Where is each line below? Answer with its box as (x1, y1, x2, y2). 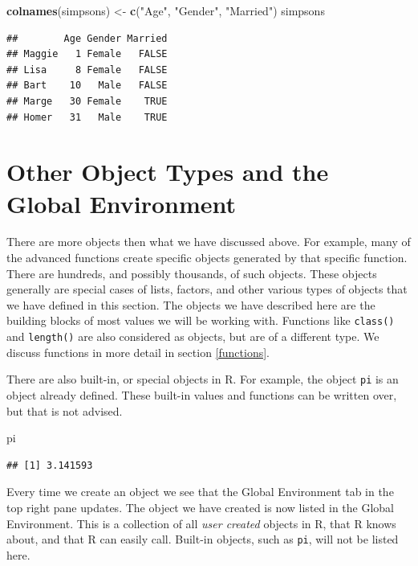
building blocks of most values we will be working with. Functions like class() (6, 312, 395, 329)
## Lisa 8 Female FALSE (6, 64, 168, 76)
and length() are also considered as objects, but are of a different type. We (6, 328, 379, 345)
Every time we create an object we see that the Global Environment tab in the (6, 483, 394, 500)
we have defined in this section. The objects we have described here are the (6, 296, 375, 313)
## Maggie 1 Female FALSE (6, 48, 168, 60)
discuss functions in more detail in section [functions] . (6, 343, 270, 360)
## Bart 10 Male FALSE (6, 80, 168, 92)
